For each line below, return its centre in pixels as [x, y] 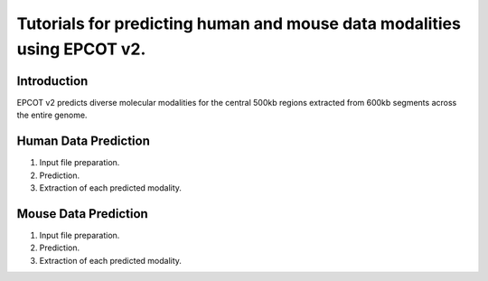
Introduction [52, 81]
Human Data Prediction [84, 141]
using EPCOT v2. [81, 49]
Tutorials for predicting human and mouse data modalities [239, 23]
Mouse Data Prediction [82, 214]
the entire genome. [52, 115]
